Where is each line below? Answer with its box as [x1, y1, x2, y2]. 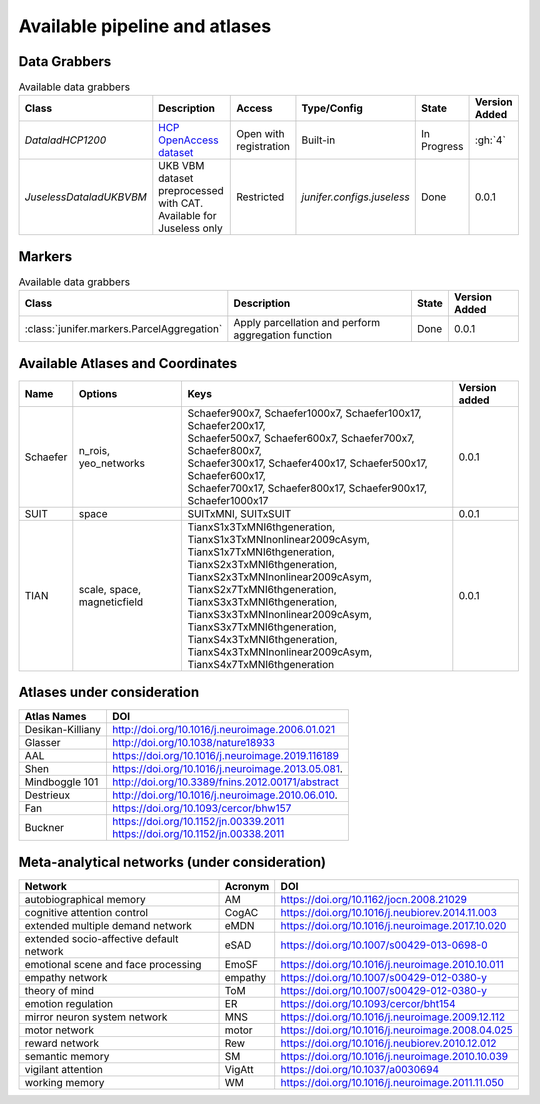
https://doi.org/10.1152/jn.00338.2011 [111, 827, 285, 841]
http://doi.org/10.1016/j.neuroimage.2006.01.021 [111, 723, 335, 737]
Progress [420, 140, 464, 154]
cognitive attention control [24, 905, 149, 919]
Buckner [24, 821, 65, 835]
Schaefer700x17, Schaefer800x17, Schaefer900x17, [187, 481, 427, 495]
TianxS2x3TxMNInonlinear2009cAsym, [187, 570, 372, 584]
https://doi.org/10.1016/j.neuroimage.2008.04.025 [280, 1023, 514, 1037]
